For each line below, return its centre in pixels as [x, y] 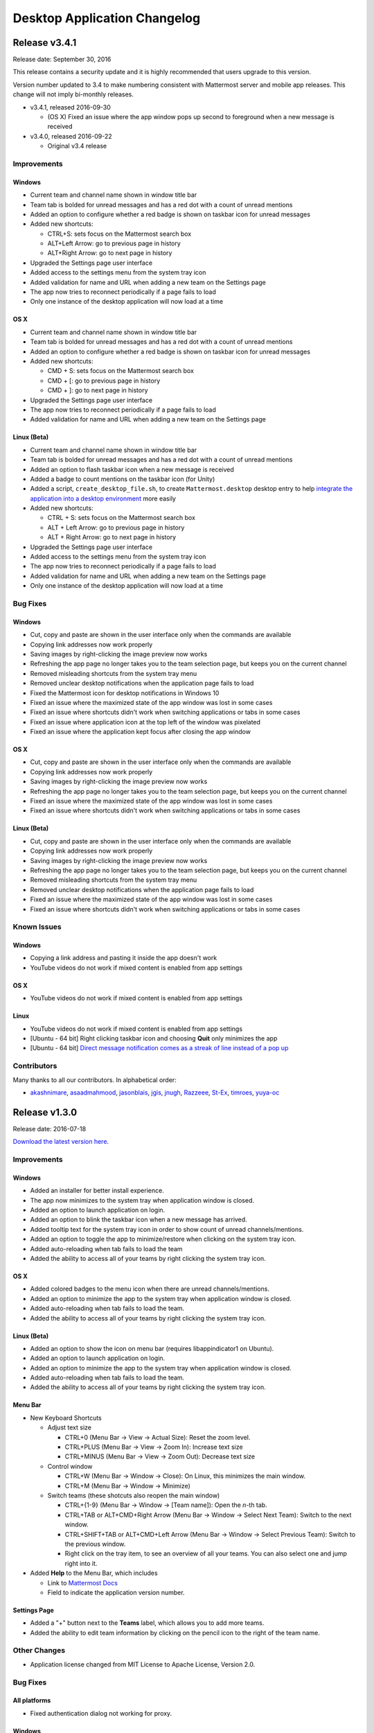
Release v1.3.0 [45, 1112]
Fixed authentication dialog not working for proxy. [101, 1713]
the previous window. [95, 1544]
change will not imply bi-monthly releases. [73, 94]
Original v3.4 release [77, 146]
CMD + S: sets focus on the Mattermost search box [121, 371]
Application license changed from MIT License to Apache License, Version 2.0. [143, 1664]
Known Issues [37, 927]
